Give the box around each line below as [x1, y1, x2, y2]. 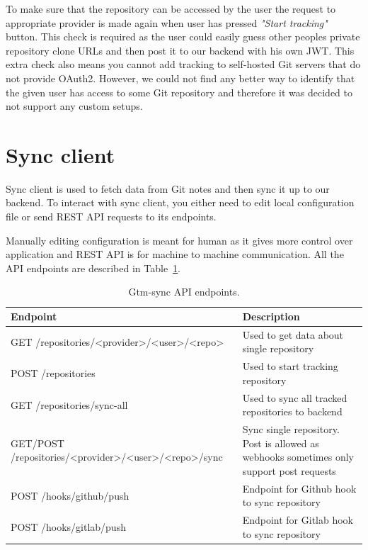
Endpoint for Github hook [242, 481, 357, 495]
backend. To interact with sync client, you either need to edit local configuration [6, 195, 355, 210]
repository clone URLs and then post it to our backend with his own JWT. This [6, 43, 355, 57]
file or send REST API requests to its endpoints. [6, 209, 217, 224]
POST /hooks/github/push [11, 488, 130, 503]
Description [242, 309, 300, 324]
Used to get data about [242, 327, 344, 342]
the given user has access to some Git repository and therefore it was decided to [6, 84, 352, 99]
